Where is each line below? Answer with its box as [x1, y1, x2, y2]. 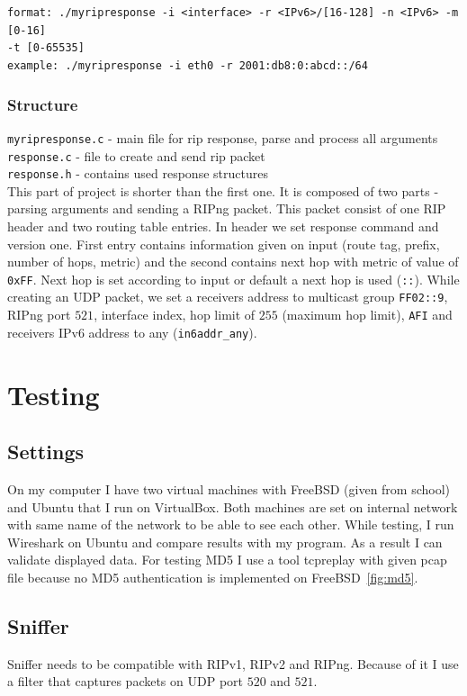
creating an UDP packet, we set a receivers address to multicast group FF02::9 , [7, 287, 448, 306]
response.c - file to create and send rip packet [7, 146, 265, 165]
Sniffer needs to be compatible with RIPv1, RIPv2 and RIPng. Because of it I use [7, 654, 459, 673]
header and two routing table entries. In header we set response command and [7, 217, 439, 235]
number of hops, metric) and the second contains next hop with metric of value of [7, 252, 459, 271]
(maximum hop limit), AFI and [282, 305, 453, 324]
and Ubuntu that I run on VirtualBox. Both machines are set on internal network [7, 497, 458, 516]
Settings [7, 438, 84, 466]
